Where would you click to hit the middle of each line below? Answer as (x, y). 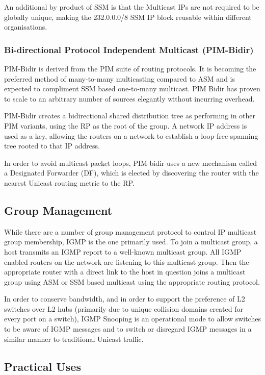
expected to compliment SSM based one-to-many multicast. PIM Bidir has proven (132, 89)
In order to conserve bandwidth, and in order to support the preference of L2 (125, 299)
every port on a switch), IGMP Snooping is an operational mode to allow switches (132, 319)
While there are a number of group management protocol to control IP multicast (130, 231)
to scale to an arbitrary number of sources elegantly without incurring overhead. (129, 98)
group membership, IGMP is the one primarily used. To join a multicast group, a (131, 242)
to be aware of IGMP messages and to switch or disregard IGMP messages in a (128, 329)
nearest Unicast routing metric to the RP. (69, 182)
